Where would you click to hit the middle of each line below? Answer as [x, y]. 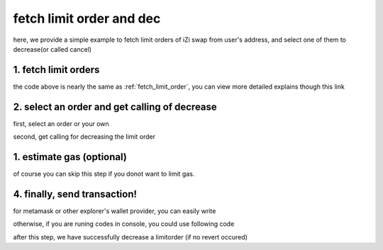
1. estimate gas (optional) [70, 157]
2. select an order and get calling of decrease [115, 107]
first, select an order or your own [61, 123]
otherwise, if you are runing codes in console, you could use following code [124, 224]
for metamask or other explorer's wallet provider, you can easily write [115, 211]
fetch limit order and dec [87, 18]
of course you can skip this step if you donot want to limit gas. [104, 174]
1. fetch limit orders [56, 70]
